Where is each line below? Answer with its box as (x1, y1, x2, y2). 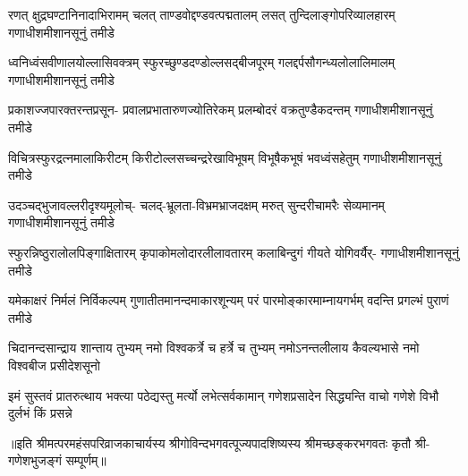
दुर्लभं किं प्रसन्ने (8, 404, 72, 422)
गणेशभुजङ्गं (8, 451, 62, 470)
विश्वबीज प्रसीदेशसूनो (8, 355, 100, 374)
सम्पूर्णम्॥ (65, 451, 106, 470)
